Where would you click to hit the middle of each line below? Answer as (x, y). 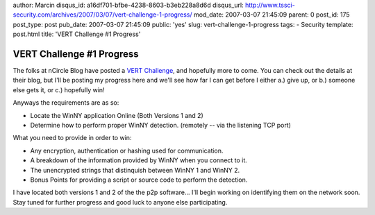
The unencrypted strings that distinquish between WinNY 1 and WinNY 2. (135, 170)
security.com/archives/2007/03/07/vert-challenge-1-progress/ (102, 15)
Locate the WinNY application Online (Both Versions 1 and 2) (117, 115)
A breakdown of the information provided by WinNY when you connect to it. (139, 160)
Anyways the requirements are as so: (66, 103)
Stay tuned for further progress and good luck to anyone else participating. (120, 202)
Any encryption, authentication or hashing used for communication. (127, 150)
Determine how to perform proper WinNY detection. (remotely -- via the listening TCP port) (161, 126)
